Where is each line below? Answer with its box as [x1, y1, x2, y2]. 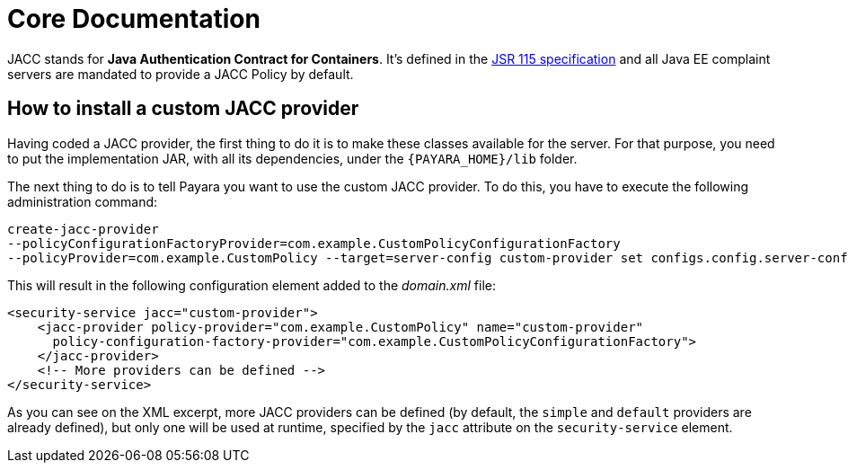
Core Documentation [7, 4, 261, 34]
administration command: [7, 193, 158, 209]
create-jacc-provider [7, 221, 159, 236]
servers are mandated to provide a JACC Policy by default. [7, 66, 354, 82]
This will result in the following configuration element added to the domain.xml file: [7, 277, 496, 293]
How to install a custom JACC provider [7, 97, 359, 120]
